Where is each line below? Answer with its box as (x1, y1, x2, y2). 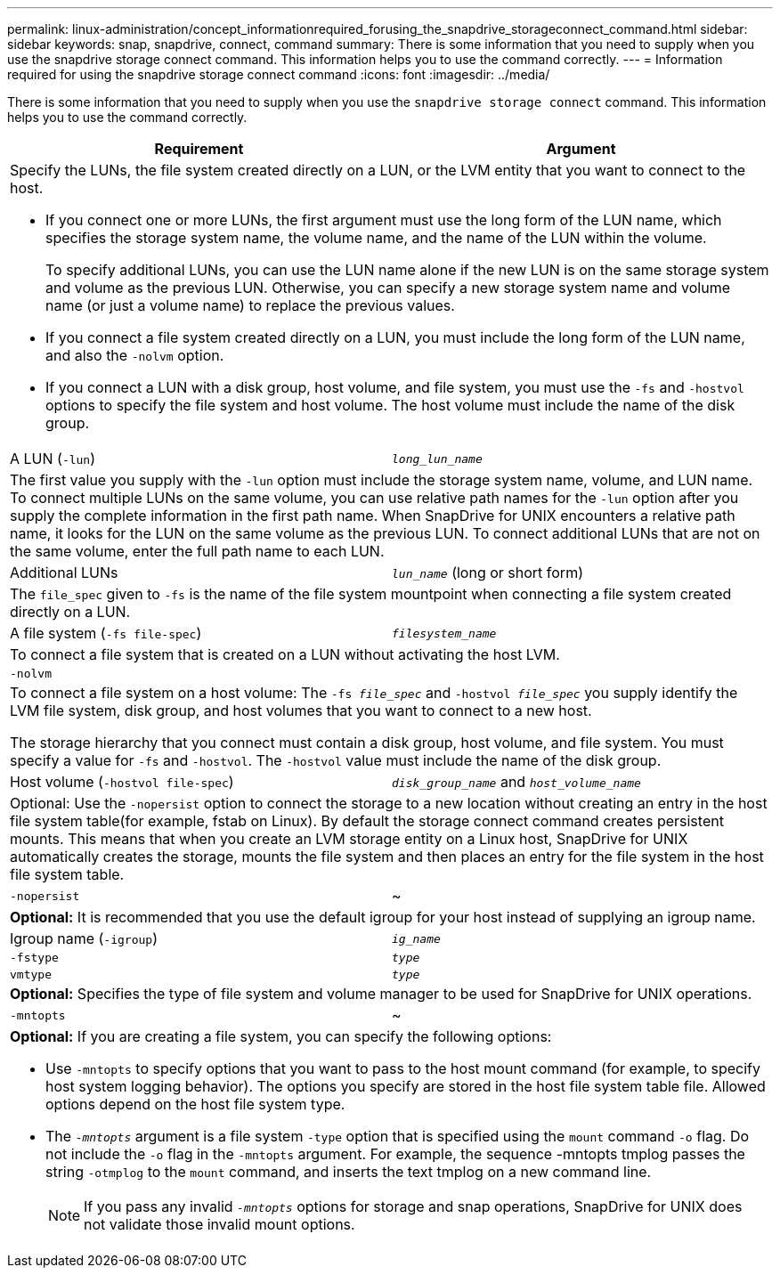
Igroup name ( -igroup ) (10, 930, 158, 947)
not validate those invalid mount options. (84, 1215, 355, 1233)
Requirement (154, 140, 244, 158)
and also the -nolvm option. (45, 346, 224, 364)
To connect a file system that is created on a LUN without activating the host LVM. (10, 646, 560, 663)
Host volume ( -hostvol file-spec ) (10, 773, 234, 791)
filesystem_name (392, 626, 497, 640)
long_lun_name (392, 451, 483, 466)
